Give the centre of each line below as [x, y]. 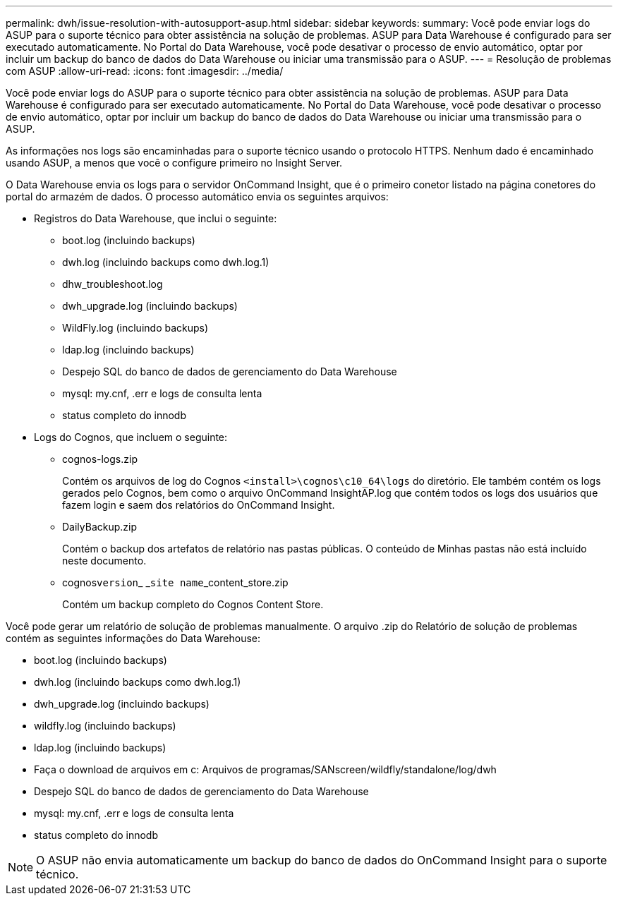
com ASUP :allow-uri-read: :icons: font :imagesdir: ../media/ [145, 71]
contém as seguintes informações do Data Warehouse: [133, 638]
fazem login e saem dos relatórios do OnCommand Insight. [199, 505]
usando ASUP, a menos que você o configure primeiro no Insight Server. [174, 163]
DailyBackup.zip [100, 527]
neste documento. [104, 561]
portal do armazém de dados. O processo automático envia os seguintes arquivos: [197, 196]
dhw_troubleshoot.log [113, 284]
